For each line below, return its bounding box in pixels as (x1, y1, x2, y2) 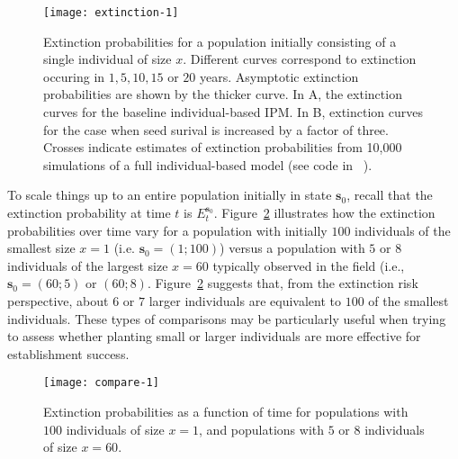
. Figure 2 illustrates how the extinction (213, 203, 436, 221)
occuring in (43, 67, 105, 85)
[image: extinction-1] (43, 6, 179, 19)
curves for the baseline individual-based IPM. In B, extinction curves (43, 103, 424, 121)
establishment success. (7, 344, 130, 363)
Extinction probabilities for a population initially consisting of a (43, 31, 397, 50)
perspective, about (7, 291, 109, 310)
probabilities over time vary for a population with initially (7, 220, 328, 239)
